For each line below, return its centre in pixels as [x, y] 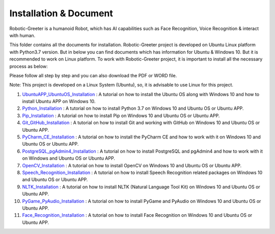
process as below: [29, 66]
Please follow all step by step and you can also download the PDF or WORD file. [93, 75]
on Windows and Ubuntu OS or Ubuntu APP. [69, 158]
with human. [22, 35]
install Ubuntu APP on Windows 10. [59, 101]
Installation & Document [61, 13]
